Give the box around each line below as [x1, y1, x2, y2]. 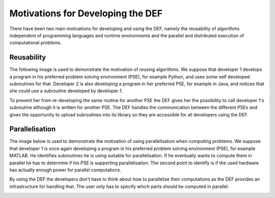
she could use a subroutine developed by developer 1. [9, 88, 123, 94]
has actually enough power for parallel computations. [9, 167, 122, 173]
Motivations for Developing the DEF [9, 8, 163, 19]
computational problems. [9, 40, 62, 46]
